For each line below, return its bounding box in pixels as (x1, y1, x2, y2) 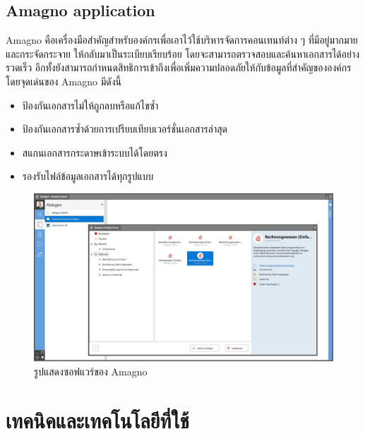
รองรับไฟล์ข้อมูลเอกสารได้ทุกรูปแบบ (22, 169, 154, 183)
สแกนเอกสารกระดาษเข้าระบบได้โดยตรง (22, 145, 167, 159)
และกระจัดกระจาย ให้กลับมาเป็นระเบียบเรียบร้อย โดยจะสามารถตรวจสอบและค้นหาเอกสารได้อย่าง (6, 46, 360, 61)
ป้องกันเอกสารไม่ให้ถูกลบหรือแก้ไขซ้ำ (22, 97, 159, 112)
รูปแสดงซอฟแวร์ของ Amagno (34, 364, 148, 379)
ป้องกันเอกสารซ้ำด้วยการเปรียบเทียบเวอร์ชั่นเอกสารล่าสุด (22, 121, 228, 136)
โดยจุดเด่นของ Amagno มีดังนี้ (6, 73, 121, 88)
